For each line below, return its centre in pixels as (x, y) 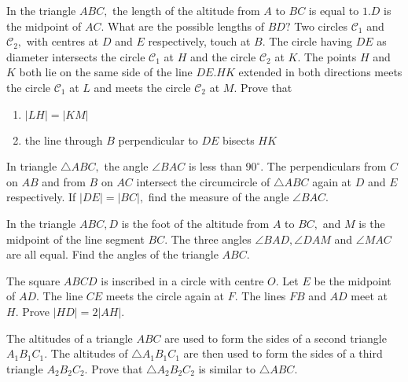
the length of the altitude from (186, 10)
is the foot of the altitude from (195, 223)
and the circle (223, 56)
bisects (239, 140)
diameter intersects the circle (76, 56)
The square (33, 280)
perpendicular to (158, 140)
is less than (215, 166)
